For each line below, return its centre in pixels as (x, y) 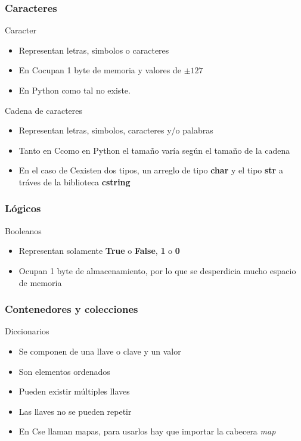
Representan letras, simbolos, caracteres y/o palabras (116, 130)
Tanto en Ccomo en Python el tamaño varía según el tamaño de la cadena (154, 150)
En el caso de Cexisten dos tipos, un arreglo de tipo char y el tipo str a (151, 170)
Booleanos (23, 230)
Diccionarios (27, 331)
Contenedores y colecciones (72, 309)
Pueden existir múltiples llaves (74, 391)
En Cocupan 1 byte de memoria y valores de (100, 70)
